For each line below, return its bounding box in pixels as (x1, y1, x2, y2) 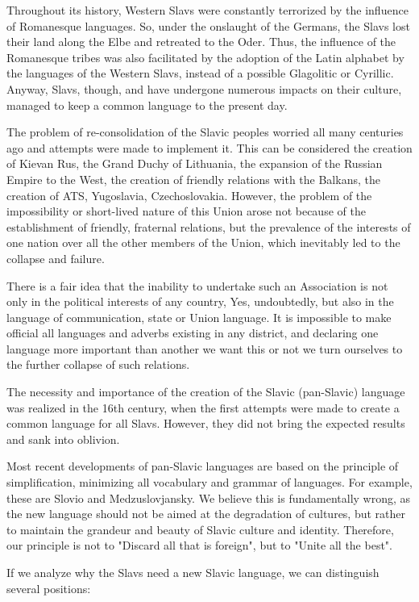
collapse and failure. (6, 249, 105, 266)
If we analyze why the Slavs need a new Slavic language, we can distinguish (6, 564, 380, 580)
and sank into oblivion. (6, 430, 120, 447)
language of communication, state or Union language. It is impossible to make (6, 308, 392, 325)
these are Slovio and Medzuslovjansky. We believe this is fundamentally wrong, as (6, 489, 411, 506)
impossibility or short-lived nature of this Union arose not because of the (6, 203, 366, 219)
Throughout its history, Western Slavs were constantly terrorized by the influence (6, 2, 409, 18)
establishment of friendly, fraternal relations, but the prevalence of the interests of (6, 218, 411, 235)
